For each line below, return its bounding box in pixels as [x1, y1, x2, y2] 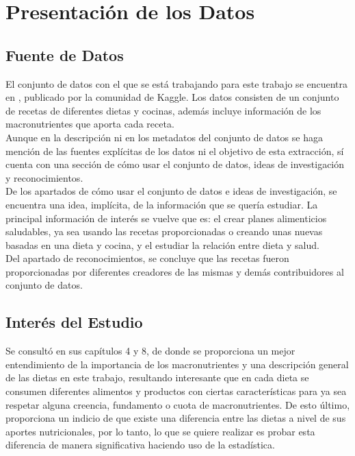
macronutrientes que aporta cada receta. [5, 117, 174, 131]
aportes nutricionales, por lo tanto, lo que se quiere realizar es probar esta [5, 424, 315, 438]
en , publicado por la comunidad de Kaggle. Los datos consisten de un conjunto [5, 90, 339, 104]
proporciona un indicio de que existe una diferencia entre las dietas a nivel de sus [5, 411, 346, 425]
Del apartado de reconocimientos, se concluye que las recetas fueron [5, 251, 289, 265]
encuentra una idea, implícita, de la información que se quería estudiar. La [5, 197, 318, 211]
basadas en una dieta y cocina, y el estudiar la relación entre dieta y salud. [5, 237, 319, 252]
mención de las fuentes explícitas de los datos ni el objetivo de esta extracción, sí [5, 143, 344, 158]
